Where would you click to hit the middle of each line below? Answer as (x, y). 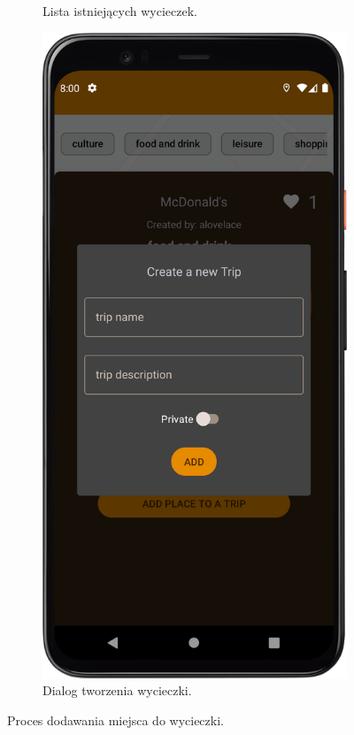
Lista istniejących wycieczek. (120, 11)
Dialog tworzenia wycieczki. (117, 690)
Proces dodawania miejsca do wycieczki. (115, 720)
